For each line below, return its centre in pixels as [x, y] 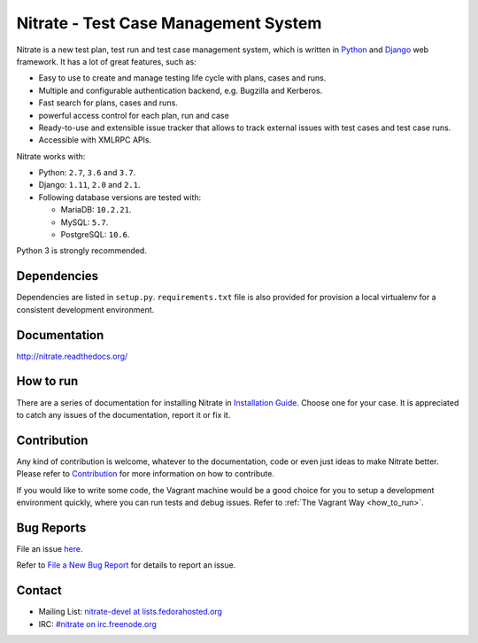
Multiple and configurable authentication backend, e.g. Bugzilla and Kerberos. [181, 90]
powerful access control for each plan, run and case [134, 115]
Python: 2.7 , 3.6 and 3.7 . [87, 173]
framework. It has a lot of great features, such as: [106, 61]
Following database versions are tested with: [120, 197]
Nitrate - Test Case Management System [169, 23]
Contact [39, 590]
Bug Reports [51, 527]
